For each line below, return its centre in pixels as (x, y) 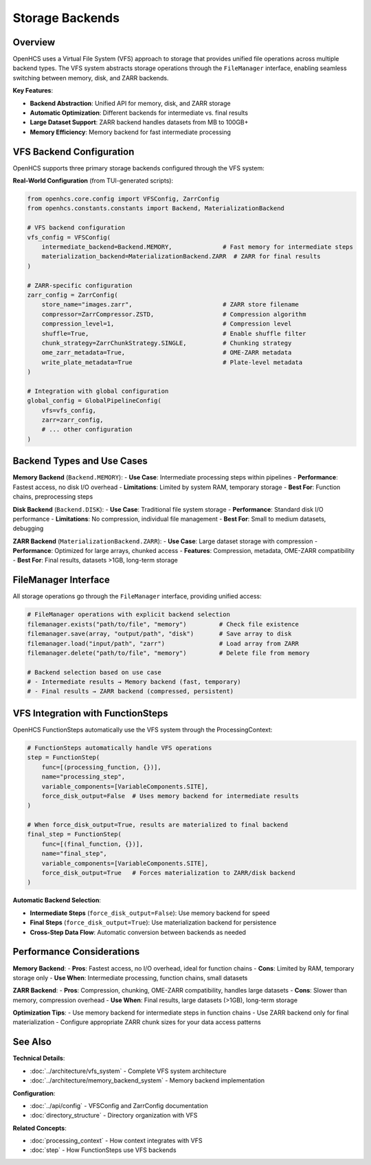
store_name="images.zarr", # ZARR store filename (170, 305)
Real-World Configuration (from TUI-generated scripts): (93, 181)
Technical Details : (39, 1059)
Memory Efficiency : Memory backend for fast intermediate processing (131, 132)
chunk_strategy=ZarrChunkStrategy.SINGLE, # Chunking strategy (167, 343)
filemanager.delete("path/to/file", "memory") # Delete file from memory (169, 653)
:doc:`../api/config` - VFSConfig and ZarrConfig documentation (119, 1105)
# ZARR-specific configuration (80, 285)
